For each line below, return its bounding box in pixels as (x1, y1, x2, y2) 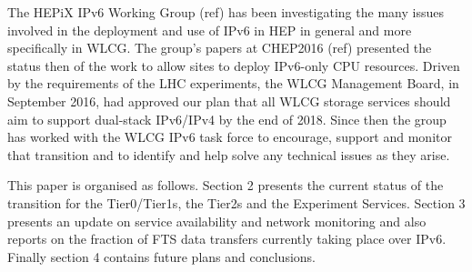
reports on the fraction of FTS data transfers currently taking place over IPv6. (7, 229, 447, 248)
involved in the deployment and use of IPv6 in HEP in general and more (7, 20, 412, 39)
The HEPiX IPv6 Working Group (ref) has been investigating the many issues (7, 3, 444, 21)
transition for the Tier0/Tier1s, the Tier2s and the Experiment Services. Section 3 (7, 193, 466, 212)
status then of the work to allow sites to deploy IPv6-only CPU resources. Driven (7, 55, 460, 75)
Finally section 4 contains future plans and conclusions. (7, 247, 316, 266)
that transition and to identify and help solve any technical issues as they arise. (7, 145, 450, 164)
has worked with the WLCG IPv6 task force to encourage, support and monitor (7, 127, 452, 146)
